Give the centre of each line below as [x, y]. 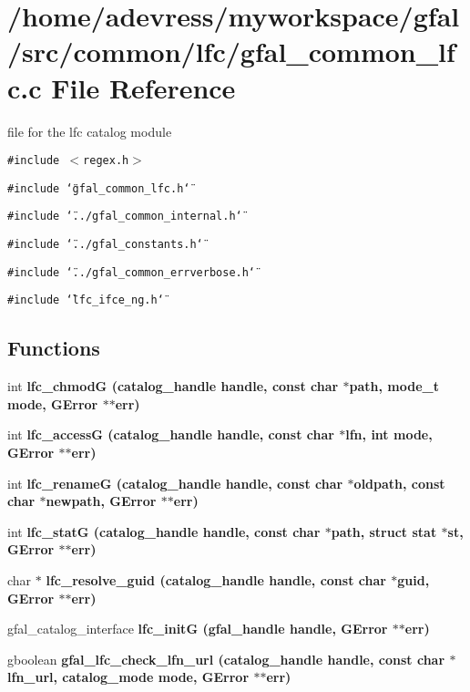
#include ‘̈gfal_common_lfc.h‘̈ [99, 188]
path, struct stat [384, 531]
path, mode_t [394, 386]
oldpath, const [399, 483]
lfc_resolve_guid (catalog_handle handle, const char [216, 579]
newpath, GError [101, 501]
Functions [54, 348]
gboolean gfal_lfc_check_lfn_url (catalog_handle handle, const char [226, 659]
